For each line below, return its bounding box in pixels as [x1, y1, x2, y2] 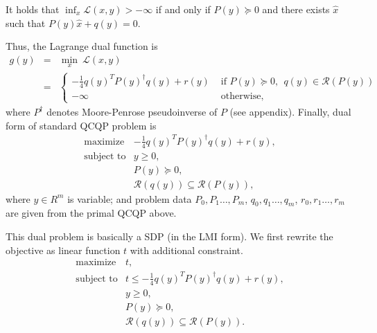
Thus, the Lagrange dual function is [6, 39, 158, 53]
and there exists [262, 2, 330, 16]
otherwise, [220, 91, 264, 101]
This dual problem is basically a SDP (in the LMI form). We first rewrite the [6, 229, 333, 243]
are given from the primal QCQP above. [6, 206, 177, 220]
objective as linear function [6, 242, 121, 257]
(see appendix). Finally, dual [229, 104, 351, 118]
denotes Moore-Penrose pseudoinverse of [46, 104, 218, 118]
